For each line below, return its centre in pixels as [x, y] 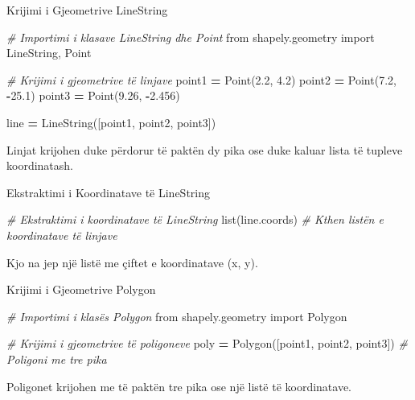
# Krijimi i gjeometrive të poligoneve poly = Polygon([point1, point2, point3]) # [207, 343]
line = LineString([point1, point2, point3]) [111, 122]
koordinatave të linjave [62, 235]
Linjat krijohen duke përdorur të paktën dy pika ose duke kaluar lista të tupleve [205, 149]
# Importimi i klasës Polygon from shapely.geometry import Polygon [177, 316]
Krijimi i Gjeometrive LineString [87, 10]
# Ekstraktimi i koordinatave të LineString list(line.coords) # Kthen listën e [195, 219]
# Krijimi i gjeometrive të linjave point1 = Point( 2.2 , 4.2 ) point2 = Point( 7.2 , [201, 79]
